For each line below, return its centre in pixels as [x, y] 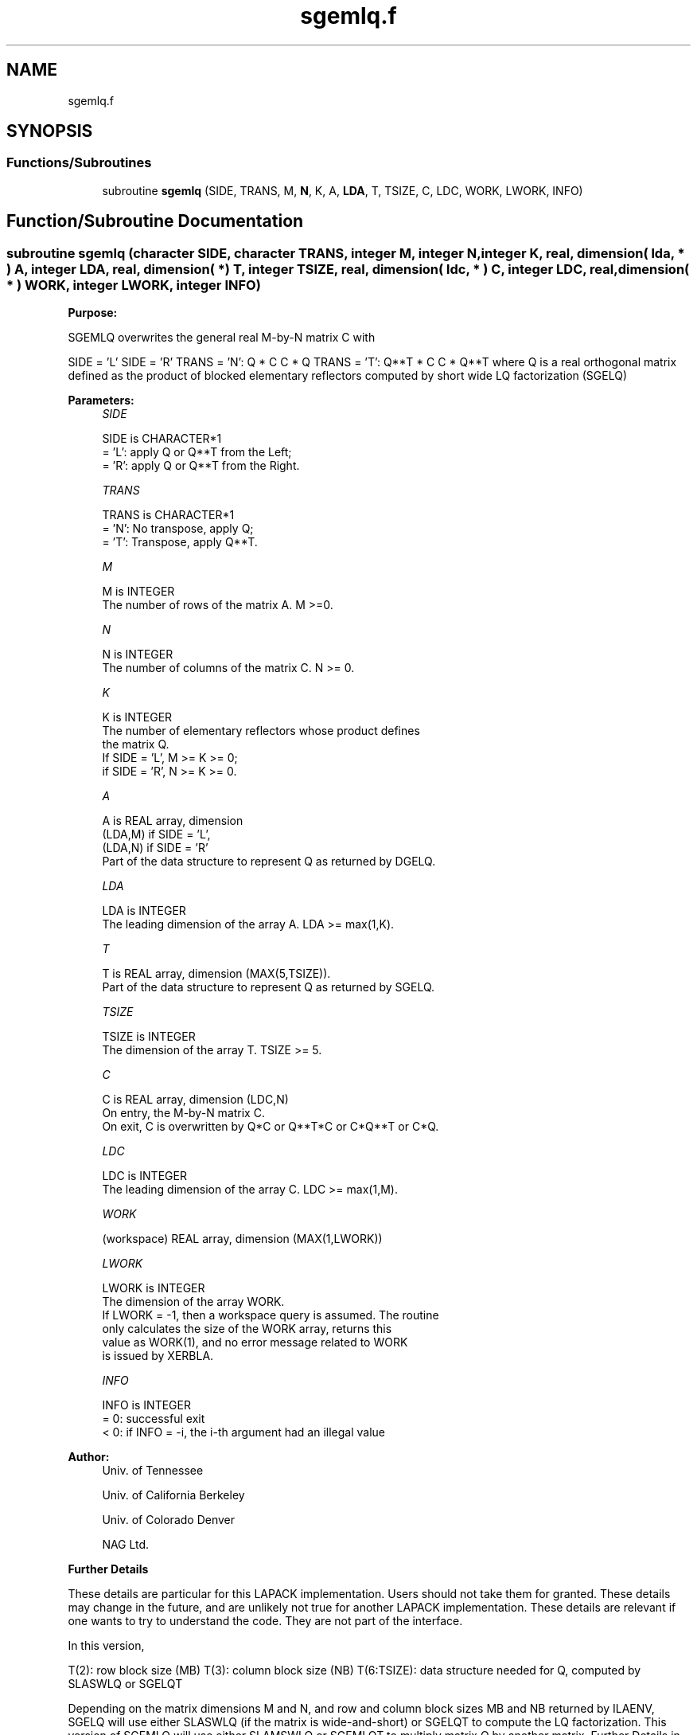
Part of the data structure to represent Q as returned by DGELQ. [269, 862]
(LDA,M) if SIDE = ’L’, [156, 834]
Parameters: [101, 401]
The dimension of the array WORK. [193, 1302]
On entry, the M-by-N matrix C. [183, 1113]
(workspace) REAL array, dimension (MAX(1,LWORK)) [242, 1239]
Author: [89, 1457]
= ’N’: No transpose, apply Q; [178, 529]
